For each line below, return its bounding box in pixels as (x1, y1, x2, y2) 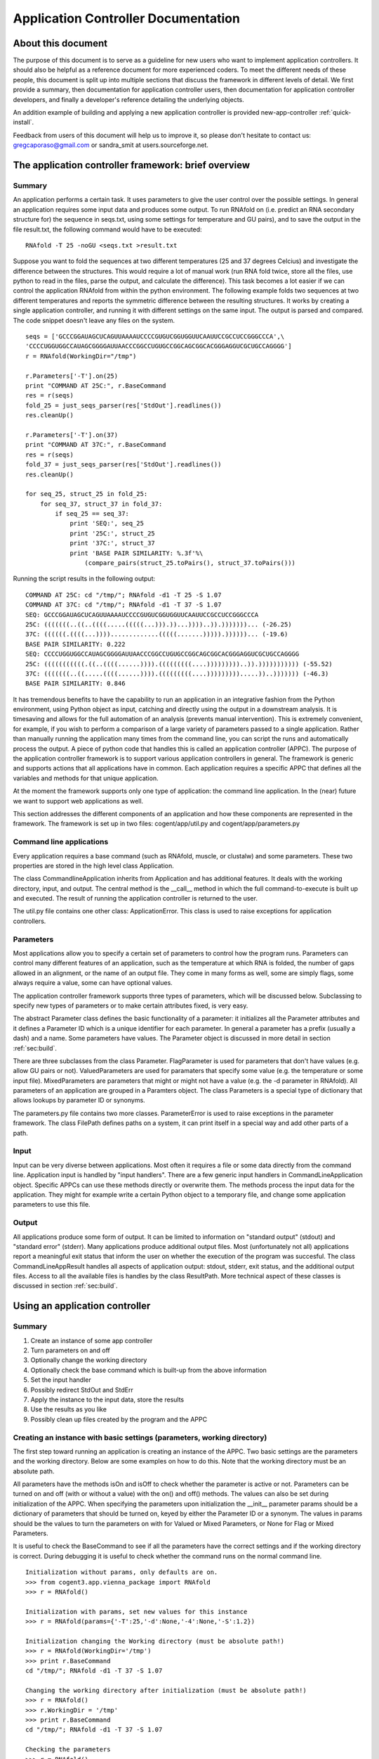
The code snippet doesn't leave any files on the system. (13, 316, 175, 324)
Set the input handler (30, 1376, 91, 1384)
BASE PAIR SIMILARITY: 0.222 (25, 640, 126, 648)
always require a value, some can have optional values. (13, 979, 173, 987)
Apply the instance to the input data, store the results (30, 1395, 185, 1404)
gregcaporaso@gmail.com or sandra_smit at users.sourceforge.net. (13, 141, 208, 149)
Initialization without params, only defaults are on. (25, 1568, 218, 1576)
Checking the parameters (25, 1746, 111, 1753)
